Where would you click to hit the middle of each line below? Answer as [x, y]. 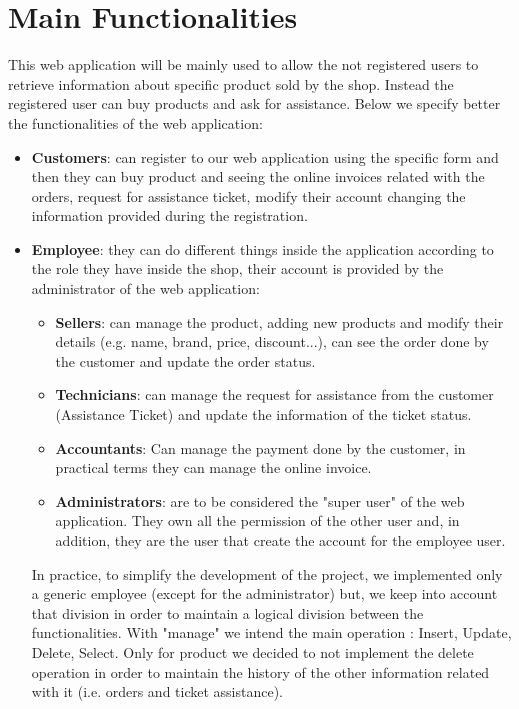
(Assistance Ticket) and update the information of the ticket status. [263, 414]
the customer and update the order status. [185, 360]
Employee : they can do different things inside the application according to [262, 248]
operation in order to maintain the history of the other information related [260, 671]
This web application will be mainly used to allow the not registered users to [243, 64]
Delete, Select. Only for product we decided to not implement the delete [252, 651]
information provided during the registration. [169, 215]
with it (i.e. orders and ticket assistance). [157, 691]
